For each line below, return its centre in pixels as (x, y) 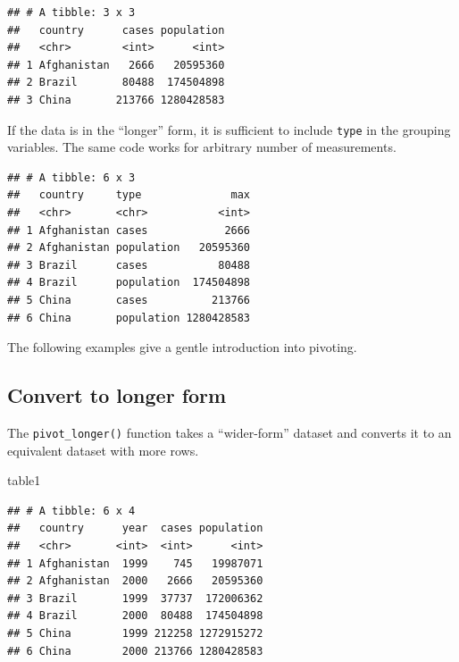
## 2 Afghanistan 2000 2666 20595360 (135, 581)
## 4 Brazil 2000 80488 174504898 (135, 616)
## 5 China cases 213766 (129, 300)
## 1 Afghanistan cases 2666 (129, 230)
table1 (24, 480)
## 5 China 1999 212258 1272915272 (135, 633)
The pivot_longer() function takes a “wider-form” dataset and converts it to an (229, 432)
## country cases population (116, 30)
